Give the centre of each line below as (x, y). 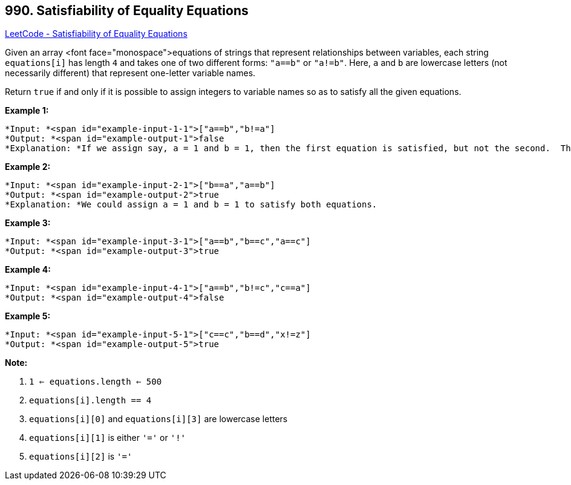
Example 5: (28, 316)
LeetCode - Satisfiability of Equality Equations (96, 34)
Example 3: (28, 223)
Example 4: (28, 270)
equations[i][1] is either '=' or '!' (108, 438)
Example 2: (28, 167)
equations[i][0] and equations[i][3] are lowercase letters (158, 419)
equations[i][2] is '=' (81, 457)
